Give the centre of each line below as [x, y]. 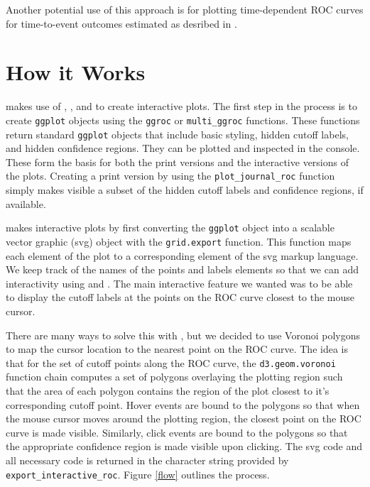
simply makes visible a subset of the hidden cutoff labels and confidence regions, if [185, 190]
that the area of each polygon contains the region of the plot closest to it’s [168, 390]
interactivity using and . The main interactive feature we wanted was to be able [179, 283]
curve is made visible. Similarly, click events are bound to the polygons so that [177, 432]
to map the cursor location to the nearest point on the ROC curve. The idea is [177, 349]
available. [26, 203]
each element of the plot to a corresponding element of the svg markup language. [182, 255]
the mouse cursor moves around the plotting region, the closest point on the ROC [184, 418]
